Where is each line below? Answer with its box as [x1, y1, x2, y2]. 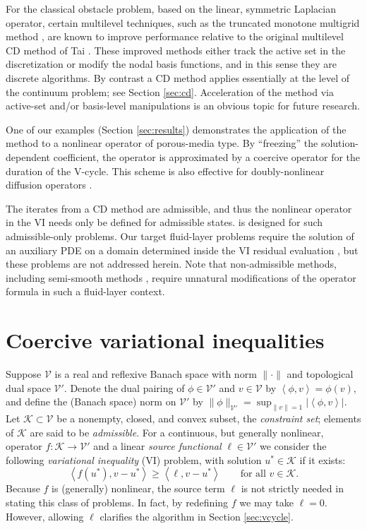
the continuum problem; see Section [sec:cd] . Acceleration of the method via [6, 84, 334, 99]
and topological [287, 367, 354, 381]
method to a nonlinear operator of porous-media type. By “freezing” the [6, 136, 318, 150]
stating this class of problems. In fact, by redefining [6, 494, 229, 509]
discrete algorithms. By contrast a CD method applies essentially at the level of [6, 70, 350, 85]
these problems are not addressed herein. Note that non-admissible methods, [6, 256, 337, 271]
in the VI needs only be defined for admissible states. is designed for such [6, 215, 323, 230]
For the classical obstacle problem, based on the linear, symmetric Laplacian [6, 1, 336, 16]
